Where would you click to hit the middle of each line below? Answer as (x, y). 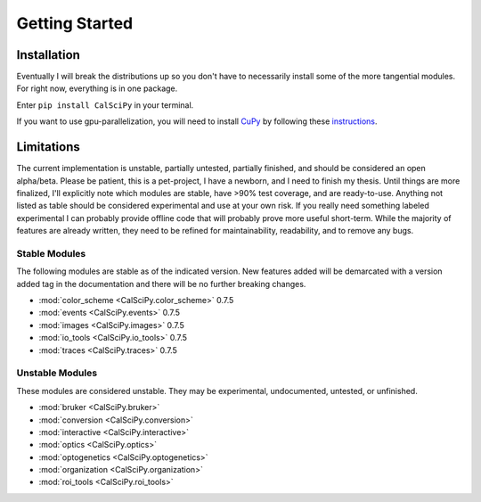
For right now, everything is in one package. (97, 88)
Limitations (48, 147)
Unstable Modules (57, 373)
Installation (48, 55)
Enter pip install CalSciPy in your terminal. (105, 105)
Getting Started (75, 23)
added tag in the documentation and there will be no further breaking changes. (161, 284)
